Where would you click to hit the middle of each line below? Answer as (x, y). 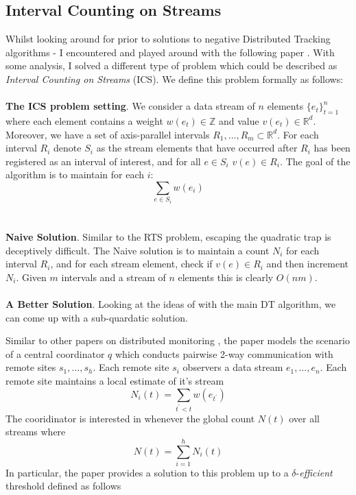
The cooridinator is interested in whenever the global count (130, 418)
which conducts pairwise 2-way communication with (224, 353)
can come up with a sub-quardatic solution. (97, 317)
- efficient (314, 472)
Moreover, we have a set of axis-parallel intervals (108, 134)
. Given (31, 277)
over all (305, 418)
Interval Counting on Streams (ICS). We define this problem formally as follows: (175, 79)
